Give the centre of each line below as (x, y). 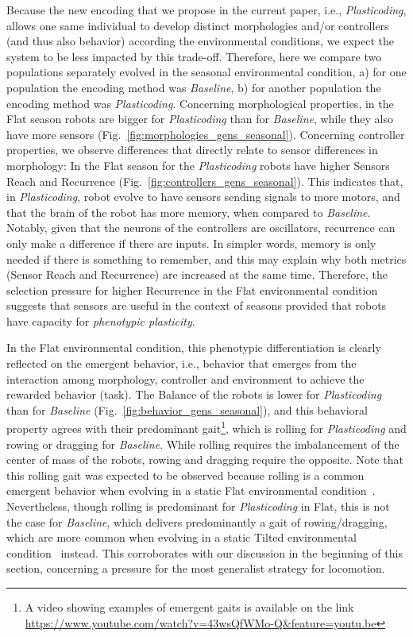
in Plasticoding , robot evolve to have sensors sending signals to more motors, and (203, 197)
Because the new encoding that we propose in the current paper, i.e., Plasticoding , (206, 10)
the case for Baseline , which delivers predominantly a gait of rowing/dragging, (197, 521)
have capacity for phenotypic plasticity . (101, 320)
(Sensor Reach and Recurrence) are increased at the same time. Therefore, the (197, 274)
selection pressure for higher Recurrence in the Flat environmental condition (192, 290)
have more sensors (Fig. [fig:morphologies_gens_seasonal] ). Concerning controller (206, 134)
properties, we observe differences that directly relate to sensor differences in (192, 150)
